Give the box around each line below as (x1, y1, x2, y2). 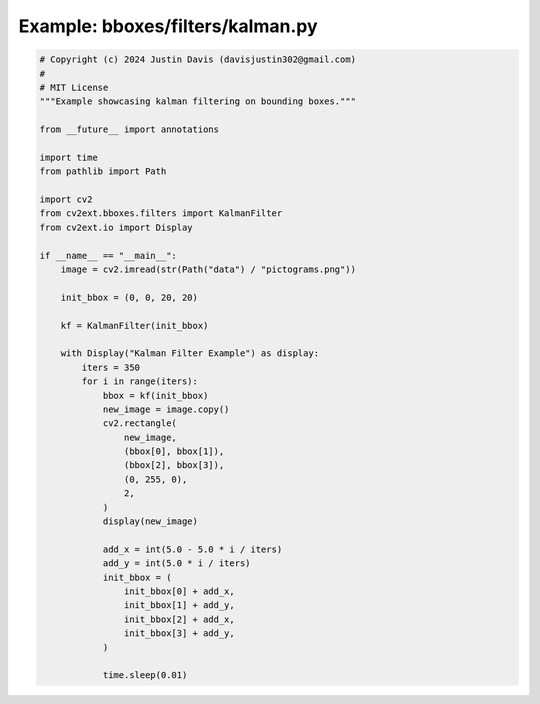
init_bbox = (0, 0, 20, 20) (60, 291, 199, 303)
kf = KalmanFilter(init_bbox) (60, 320, 209, 331)
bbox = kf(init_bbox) (102, 390, 209, 401)
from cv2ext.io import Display (39, 221, 194, 233)
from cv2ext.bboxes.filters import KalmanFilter (39, 208, 283, 219)
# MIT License (39, 81, 109, 93)
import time (39, 151, 99, 163)
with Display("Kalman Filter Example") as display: (60, 348, 320, 359)
